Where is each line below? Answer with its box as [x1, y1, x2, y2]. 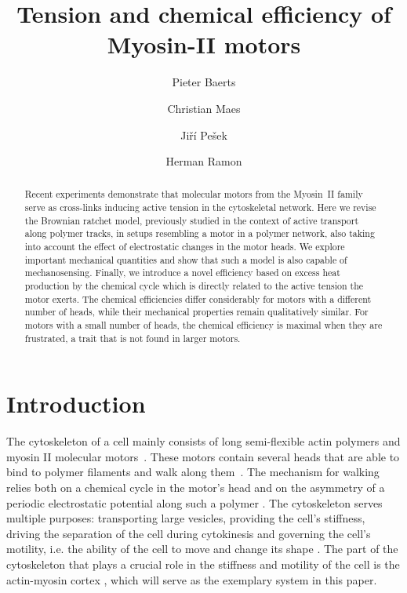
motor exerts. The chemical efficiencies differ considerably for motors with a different [24, 292, 372, 305]
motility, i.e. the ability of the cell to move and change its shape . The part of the [6, 540, 398, 557]
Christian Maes [167, 100, 241, 116]
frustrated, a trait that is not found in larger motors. [24, 331, 241, 344]
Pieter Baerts [172, 74, 236, 90]
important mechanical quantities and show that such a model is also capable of [24, 253, 347, 266]
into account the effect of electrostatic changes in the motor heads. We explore [24, 240, 345, 253]
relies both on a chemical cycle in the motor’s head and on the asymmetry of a [6, 479, 385, 496]
